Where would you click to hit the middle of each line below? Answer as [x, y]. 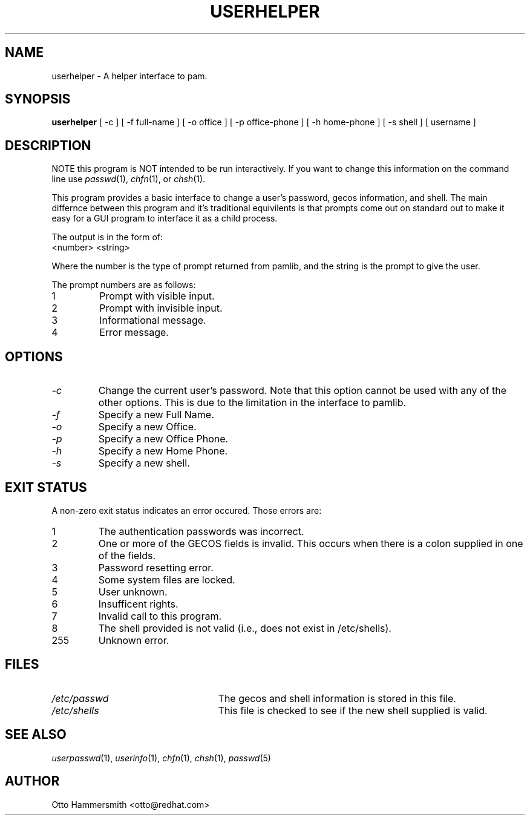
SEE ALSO [36, 735]
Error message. [134, 333]
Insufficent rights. [138, 604]
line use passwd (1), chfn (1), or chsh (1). [129, 179]
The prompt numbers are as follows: [124, 285]
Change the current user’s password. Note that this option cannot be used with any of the [303, 391]
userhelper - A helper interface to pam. [129, 76]
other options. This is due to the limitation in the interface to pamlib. [252, 403]
